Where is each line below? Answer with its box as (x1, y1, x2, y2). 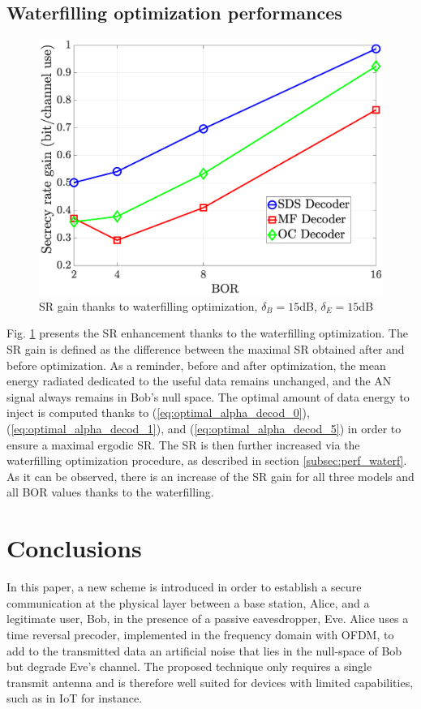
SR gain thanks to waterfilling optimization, (39, 297, 258, 314)
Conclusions (6, 531, 142, 565)
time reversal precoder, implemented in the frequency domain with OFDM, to (6, 625, 394, 642)
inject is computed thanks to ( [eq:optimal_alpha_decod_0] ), (6, 404, 310, 421)
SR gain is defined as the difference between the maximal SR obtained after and (6, 341, 405, 358)
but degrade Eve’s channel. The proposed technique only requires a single (6, 658, 372, 675)
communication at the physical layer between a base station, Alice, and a (6, 594, 370, 611)
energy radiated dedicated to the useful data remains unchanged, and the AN (6, 372, 392, 389)
